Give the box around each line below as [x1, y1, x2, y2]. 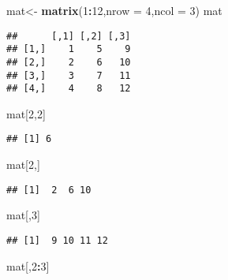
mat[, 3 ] [6, 207, 40, 223]
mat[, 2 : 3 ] [6, 257, 50, 274]
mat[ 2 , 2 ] [6, 105, 46, 121]
